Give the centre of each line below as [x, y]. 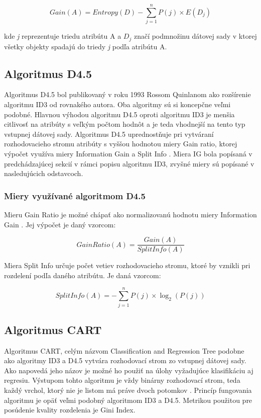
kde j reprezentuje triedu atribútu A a [63, 36]
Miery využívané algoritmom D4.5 [75, 195]
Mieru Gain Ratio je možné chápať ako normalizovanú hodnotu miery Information [130, 214]
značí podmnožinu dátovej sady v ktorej [195, 36]
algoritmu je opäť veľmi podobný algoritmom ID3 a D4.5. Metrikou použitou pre [128, 400]
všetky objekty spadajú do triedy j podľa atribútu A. [86, 46]
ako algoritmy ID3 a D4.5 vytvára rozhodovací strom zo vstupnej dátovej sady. [125, 360]
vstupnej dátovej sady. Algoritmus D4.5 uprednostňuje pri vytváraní [109, 134]
